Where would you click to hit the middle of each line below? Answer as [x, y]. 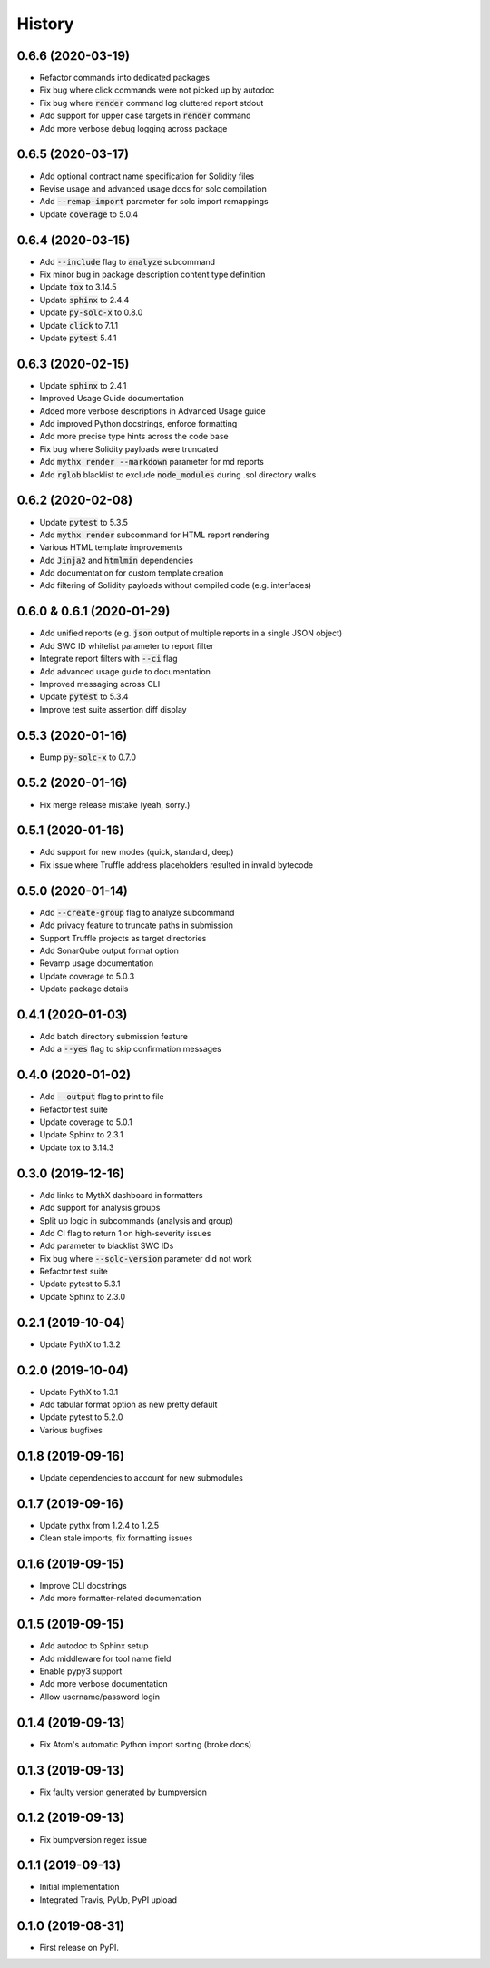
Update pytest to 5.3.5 [84, 522]
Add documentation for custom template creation [132, 573]
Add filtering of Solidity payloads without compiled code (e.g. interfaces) [176, 585]
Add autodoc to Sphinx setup [94, 1646]
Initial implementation [79, 1887]
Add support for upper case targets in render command [145, 116]
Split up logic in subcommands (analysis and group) [137, 1220]
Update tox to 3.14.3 [77, 1147]
